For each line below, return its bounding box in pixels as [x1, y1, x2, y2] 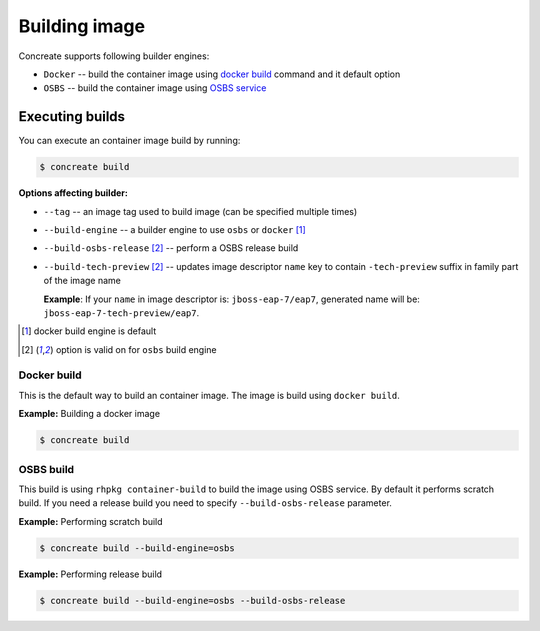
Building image [18, 15, 145, 37]
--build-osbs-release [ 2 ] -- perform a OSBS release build [43, 242, 299, 254]
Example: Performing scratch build [18, 515, 164, 527]
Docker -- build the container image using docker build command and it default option [43, 68, 401, 80]
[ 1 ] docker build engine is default [21, 325, 157, 337]
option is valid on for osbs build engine [55, 343, 217, 355]
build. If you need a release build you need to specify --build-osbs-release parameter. [18, 497, 392, 509]
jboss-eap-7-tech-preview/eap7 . [43, 306, 200, 319]
